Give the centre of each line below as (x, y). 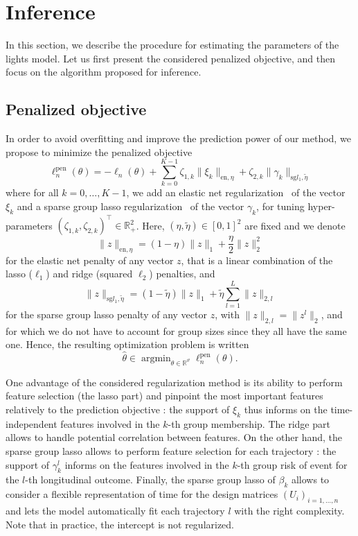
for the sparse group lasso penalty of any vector (106, 314)
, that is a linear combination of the (257, 260)
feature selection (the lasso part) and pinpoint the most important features (164, 396)
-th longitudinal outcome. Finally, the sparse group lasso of (150, 479)
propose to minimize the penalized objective (99, 152)
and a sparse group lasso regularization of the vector (131, 206)
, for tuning (280, 206)
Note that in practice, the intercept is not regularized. (120, 524)
